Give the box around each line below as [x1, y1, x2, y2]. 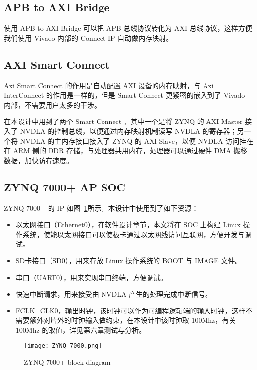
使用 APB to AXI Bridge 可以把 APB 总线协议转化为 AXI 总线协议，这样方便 [4, 23, 252, 33]
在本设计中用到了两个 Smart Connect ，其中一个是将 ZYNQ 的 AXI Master [4, 116, 243, 126]
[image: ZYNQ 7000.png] [24, 342, 102, 350]
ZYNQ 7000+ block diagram [24, 357, 111, 367]
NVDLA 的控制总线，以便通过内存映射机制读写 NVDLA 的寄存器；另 [20, 125, 244, 136]
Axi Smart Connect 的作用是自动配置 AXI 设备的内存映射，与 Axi [4, 80, 214, 90]
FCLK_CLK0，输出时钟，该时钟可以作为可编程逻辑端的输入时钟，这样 [15, 305, 246, 315]
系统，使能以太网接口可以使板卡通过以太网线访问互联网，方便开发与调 [22, 229, 252, 239]
